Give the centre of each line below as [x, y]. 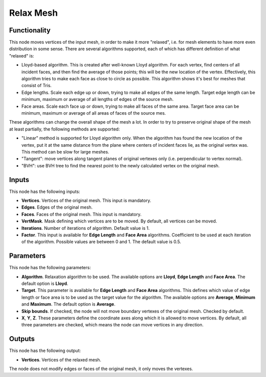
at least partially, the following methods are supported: [65, 129]
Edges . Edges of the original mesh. [57, 207]
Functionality [30, 30]
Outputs [22, 339]
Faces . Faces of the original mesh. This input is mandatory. [82, 214]
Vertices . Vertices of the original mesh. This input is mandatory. [86, 200]
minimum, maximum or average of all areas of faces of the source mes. [94, 113]
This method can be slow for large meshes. [65, 152]
